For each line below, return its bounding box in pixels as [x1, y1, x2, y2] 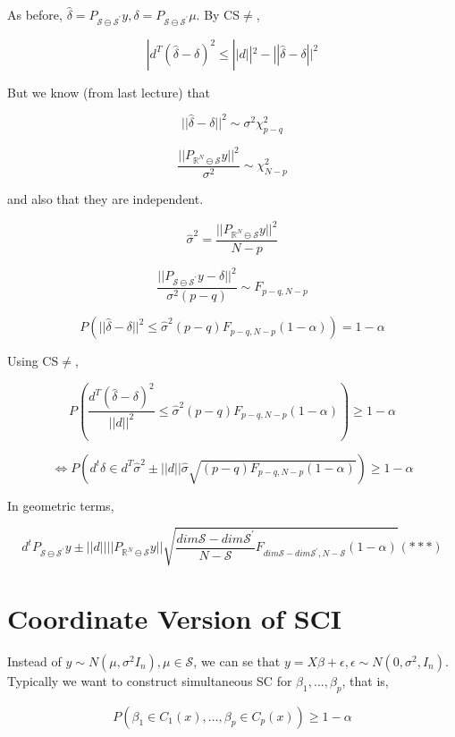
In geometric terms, [7, 496, 114, 514]
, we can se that [193, 651, 281, 670]
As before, [7, 5, 63, 23]
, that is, [341, 671, 389, 690]
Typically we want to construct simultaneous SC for [7, 671, 292, 690]
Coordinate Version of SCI [7, 599, 342, 636]
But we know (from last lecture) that [7, 82, 211, 101]
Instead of [7, 651, 62, 670]
